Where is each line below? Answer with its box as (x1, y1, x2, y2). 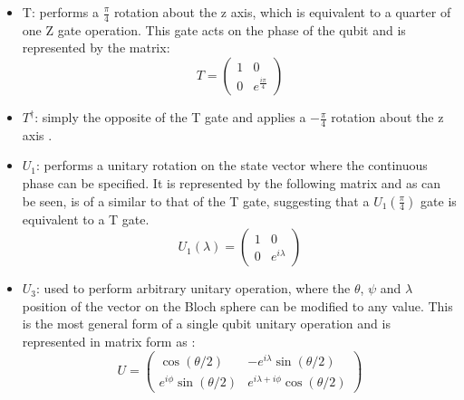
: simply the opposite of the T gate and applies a (34, 108, 306, 127)
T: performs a (22, 3, 99, 21)
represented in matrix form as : (22, 332, 196, 350)
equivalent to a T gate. (22, 209, 150, 228)
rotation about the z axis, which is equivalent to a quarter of (113, 3, 451, 21)
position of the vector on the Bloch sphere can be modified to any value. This (22, 296, 453, 315)
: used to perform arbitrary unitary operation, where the (36, 279, 351, 298)
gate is (420, 191, 457, 210)
